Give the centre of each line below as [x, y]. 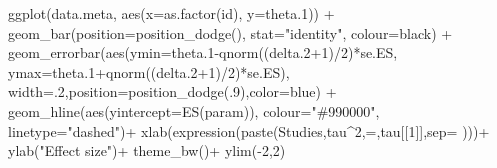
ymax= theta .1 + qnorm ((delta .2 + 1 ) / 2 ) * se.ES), [149, 71]
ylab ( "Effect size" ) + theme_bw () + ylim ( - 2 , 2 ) [147, 150]
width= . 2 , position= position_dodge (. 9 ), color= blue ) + [172, 91]
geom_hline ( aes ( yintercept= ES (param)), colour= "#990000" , [194, 110]
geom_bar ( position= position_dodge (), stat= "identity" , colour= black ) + [230, 32]
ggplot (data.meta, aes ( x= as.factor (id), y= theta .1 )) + [171, 13]
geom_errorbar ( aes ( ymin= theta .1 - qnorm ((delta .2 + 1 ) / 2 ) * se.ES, [203, 52]
